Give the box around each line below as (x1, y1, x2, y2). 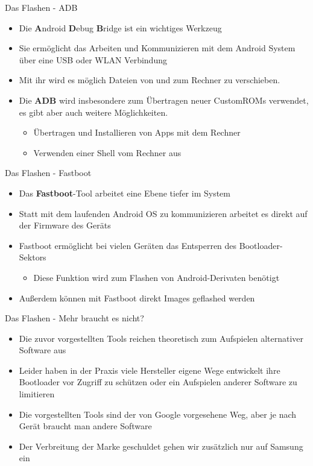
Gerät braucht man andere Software (19, 420, 152, 432)
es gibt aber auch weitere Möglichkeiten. (19, 105, 168, 118)
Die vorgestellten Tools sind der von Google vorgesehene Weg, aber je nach (19, 408, 297, 420)
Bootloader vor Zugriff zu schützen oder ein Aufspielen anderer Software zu (19, 376, 297, 388)
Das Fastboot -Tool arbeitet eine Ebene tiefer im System (19, 186, 230, 199)
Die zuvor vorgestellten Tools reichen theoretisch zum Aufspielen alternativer (19, 332, 304, 344)
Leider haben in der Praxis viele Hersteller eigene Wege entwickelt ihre (19, 364, 280, 376)
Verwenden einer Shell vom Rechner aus (33, 146, 182, 159)
